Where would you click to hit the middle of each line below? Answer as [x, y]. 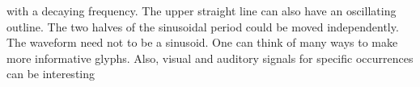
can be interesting [51, 74]
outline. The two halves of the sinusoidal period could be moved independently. [203, 26]
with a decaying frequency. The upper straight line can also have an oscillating [202, 10]
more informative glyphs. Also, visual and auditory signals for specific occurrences [210, 58]
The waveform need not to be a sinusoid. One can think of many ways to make [202, 42]
